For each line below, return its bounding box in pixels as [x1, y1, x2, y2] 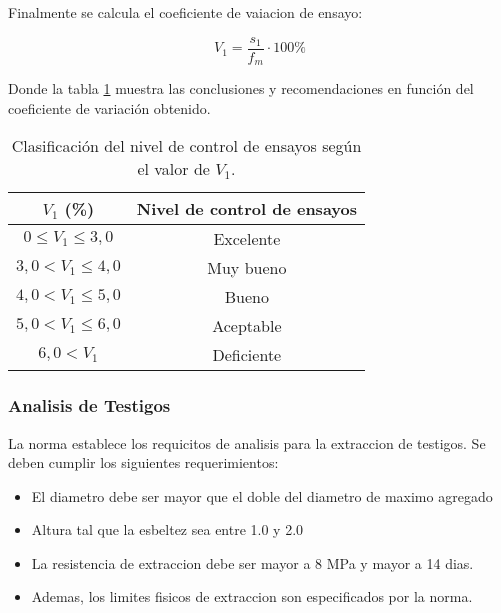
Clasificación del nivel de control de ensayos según [11, 134, 362, 158]
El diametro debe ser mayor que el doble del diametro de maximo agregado [31, 485, 493, 506]
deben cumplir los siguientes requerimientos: [8, 452, 279, 473]
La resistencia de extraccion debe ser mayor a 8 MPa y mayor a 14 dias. [31, 552, 474, 573]
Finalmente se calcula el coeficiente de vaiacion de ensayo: [8, 2, 363, 22]
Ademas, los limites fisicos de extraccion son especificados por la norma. [31, 586, 473, 607]
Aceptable [212, 314, 282, 338]
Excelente [213, 227, 281, 251]
